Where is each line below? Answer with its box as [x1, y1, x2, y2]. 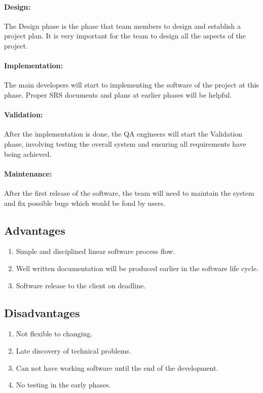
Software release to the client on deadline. [16, 280, 146, 290]
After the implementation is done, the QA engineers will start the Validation [4, 128, 243, 139]
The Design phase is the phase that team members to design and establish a [4, 20, 241, 31]
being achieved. [4, 148, 52, 159]
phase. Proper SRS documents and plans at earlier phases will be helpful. [4, 89, 232, 100]
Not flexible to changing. [16, 328, 93, 339]
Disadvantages [4, 304, 80, 320]
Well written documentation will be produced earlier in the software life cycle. [16, 263, 259, 273]
